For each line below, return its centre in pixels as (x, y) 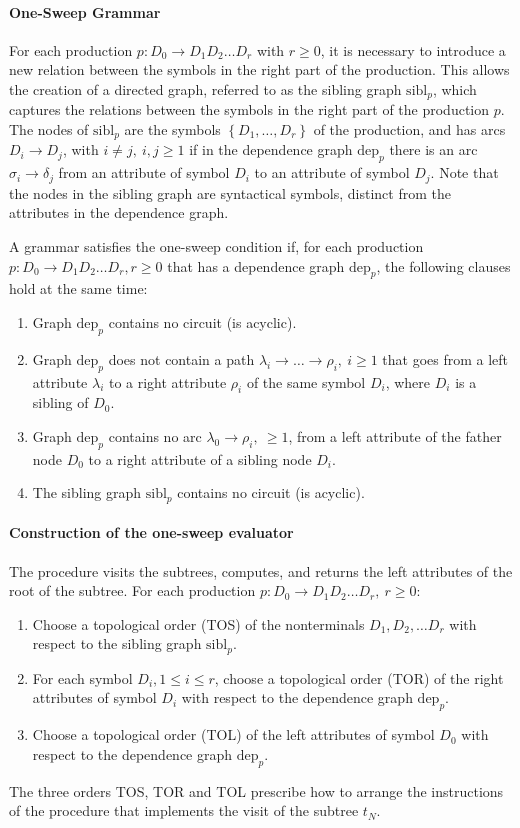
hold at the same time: (78, 288)
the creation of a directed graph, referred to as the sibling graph (205, 88)
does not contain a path (181, 358)
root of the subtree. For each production (132, 590)
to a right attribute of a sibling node (200, 458)
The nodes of (49, 129)
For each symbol (82, 677)
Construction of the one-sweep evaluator (151, 532)
